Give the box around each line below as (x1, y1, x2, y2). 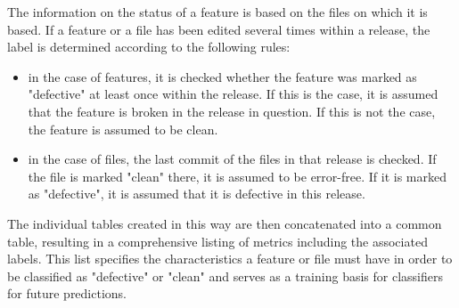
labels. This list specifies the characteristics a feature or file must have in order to (7, 249, 453, 268)
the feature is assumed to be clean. (28, 119, 218, 138)
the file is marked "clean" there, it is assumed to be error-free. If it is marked (28, 166, 447, 185)
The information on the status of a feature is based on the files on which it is (7, 3, 428, 20)
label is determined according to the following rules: (7, 37, 291, 56)
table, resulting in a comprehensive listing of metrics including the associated (7, 231, 428, 250)
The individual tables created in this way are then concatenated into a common (7, 214, 442, 232)
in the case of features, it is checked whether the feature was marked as (28, 67, 417, 85)
